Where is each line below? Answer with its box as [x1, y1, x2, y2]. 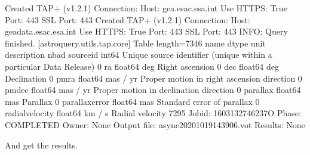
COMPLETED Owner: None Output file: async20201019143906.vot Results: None [5, 118, 305, 131]
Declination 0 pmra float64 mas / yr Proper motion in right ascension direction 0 [5, 72, 302, 84]
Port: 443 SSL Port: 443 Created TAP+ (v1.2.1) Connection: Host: [5, 13, 250, 26]
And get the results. [5, 138, 78, 151]
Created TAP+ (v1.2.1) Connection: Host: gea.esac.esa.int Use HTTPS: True [5, 2, 287, 14]
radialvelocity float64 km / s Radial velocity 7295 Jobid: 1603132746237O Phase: [5, 107, 301, 119]
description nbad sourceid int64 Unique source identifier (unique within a [5, 48, 272, 61]
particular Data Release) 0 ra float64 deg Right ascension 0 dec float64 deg [5, 60, 280, 72]
